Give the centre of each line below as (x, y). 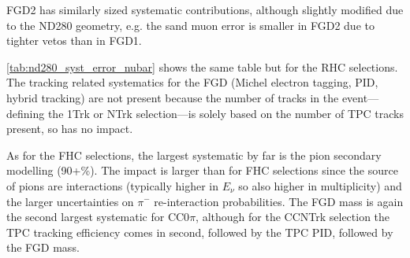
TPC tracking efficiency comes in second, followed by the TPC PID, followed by (200, 232)
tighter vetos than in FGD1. (74, 41)
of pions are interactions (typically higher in (113, 185)
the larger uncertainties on (70, 201)
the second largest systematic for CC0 (98, 217)
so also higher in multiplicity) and (320, 185)
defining (26, 113)
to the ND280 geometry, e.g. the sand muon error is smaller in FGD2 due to (190, 25)
